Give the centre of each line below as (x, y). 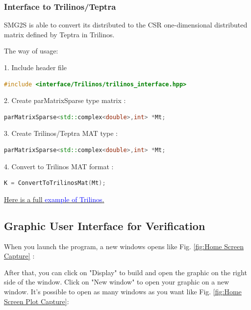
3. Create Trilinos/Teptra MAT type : (61, 133)
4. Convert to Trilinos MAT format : (59, 166)
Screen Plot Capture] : (37, 301)
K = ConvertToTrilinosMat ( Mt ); (55, 183)
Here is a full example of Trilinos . (54, 199)
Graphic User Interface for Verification (105, 225)
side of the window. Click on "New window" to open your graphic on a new (117, 282)
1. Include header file (35, 67)
